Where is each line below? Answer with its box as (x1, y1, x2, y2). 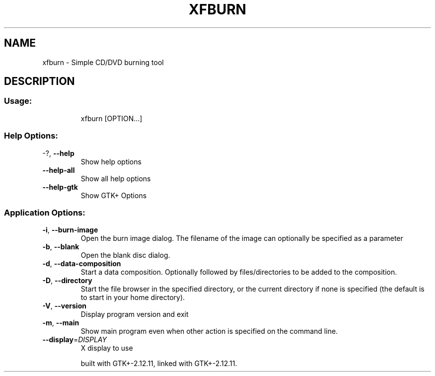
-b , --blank (42, 242, 79, 251)
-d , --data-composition (42, 259, 121, 268)
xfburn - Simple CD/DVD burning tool (42, 58, 164, 67)
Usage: (4, 96, 32, 106)
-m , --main (42, 318, 79, 327)
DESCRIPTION (4, 75, 75, 88)
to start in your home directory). (80, 293, 185, 302)
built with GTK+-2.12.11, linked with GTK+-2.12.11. (80, 359, 237, 368)
